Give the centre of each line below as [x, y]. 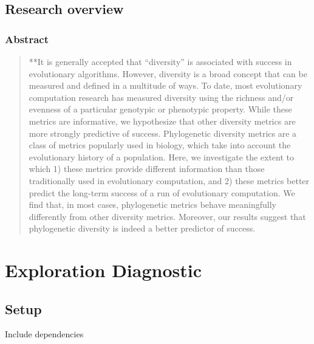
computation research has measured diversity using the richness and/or [161, 97]
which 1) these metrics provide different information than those [147, 169]
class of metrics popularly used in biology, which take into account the [160, 145]
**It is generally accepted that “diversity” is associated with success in [160, 61]
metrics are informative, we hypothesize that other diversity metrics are [162, 121]
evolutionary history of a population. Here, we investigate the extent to [162, 157]
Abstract [27, 39]
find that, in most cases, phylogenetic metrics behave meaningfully [152, 205]
